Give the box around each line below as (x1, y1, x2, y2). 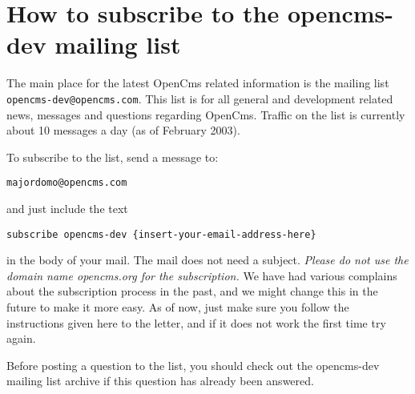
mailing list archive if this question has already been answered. (6, 372, 314, 389)
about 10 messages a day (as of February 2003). (6, 122, 240, 139)
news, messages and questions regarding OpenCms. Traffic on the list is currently (6, 106, 405, 123)
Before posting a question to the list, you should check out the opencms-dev (6, 356, 380, 373)
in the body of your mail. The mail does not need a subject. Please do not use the (6, 251, 409, 268)
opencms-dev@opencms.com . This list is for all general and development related (6, 90, 393, 107)
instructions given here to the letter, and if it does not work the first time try (6, 314, 386, 331)
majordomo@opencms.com (6, 177, 127, 189)
